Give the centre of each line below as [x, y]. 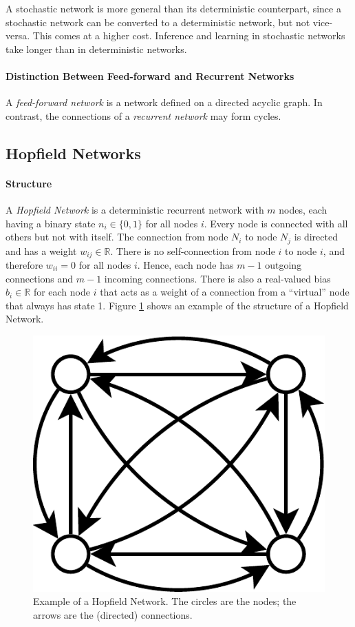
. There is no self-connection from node [193, 250]
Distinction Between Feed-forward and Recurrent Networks [150, 75]
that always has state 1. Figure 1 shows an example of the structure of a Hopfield [177, 305]
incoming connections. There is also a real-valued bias [217, 278]
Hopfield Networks [73, 153]
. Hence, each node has [185, 265]
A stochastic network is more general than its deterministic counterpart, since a [173, 8]
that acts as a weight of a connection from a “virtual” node [225, 292]
